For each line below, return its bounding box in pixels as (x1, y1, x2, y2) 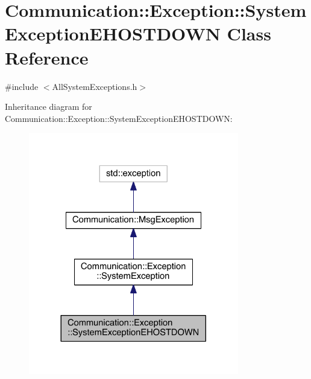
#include (5, 80, 39, 92)
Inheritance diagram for (5, 100, 92, 113)
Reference (5, 45, 89, 69)
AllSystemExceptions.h (52, 80, 137, 92)
